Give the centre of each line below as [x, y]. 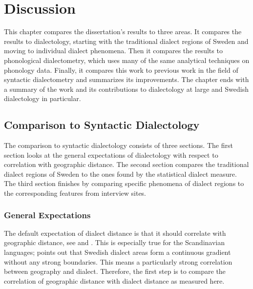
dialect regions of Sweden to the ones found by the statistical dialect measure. [120, 174]
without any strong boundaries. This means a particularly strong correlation [118, 261]
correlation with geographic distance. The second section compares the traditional [126, 164]
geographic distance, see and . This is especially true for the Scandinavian [115, 242]
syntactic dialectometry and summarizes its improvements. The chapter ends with [126, 79]
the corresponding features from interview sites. [75, 193]
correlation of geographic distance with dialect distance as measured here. [114, 280]
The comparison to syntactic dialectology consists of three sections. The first [118, 145]
